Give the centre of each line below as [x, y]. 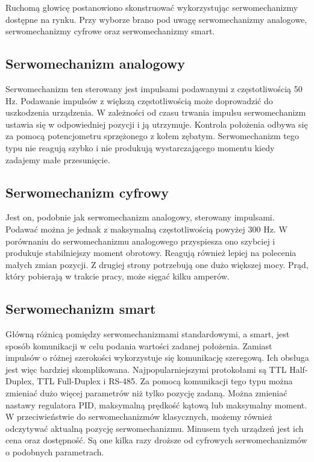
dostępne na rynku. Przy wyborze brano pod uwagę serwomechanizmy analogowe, [156, 19]
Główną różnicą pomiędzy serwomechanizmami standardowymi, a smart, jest [148, 334]
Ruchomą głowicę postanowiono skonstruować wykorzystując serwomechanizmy [152, 7]
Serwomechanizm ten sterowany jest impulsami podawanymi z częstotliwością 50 [154, 88]
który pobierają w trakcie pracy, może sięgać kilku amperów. [118, 276]
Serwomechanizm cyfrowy [87, 192]
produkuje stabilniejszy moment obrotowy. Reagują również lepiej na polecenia [151, 253]
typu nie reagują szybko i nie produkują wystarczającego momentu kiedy [140, 147]
